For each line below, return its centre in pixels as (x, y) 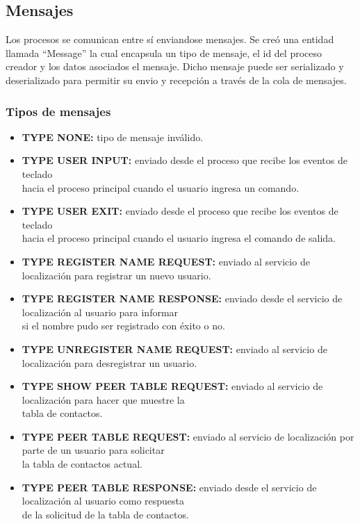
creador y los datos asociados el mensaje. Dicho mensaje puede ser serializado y (175, 66)
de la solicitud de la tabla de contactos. (105, 514)
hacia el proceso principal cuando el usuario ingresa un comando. (161, 187)
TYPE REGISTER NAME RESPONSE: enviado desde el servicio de (182, 298)
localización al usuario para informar (100, 312)
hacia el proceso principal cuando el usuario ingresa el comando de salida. (179, 238)
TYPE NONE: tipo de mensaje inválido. (113, 137)
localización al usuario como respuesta (103, 501)
